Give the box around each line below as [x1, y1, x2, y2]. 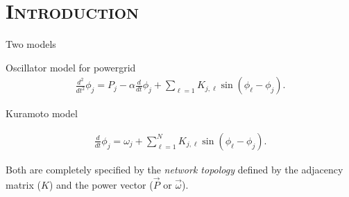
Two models [6, 37, 56, 51]
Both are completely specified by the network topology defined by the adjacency [6, 162, 343, 176]
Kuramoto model [6, 106, 78, 121]
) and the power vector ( [49, 177, 153, 191]
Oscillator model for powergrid [6, 60, 136, 74]
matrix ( [6, 177, 41, 191]
